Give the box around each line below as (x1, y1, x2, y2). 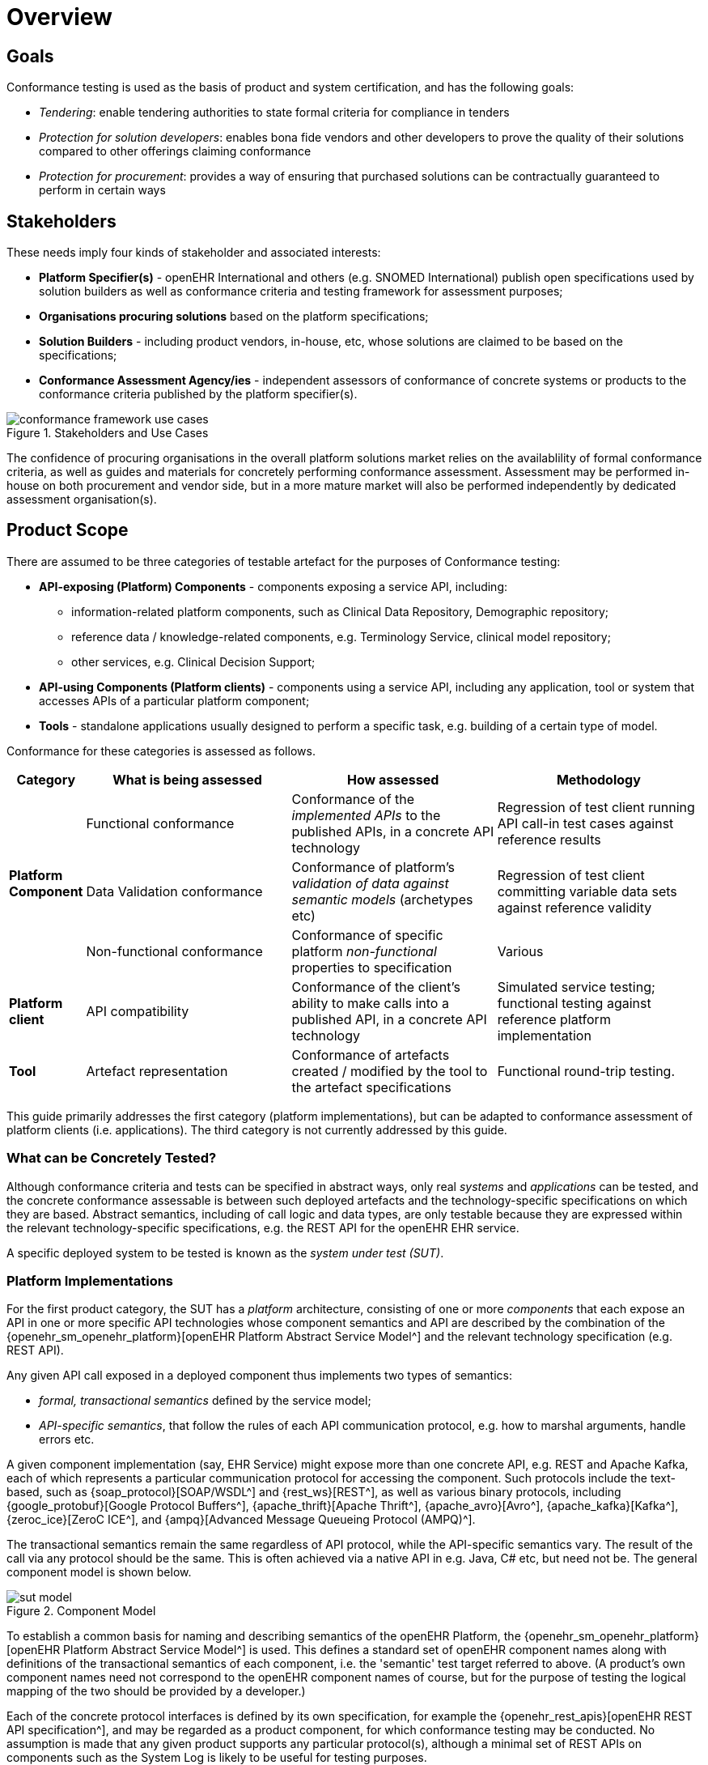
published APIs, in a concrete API (291, 823, 494, 840)
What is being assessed (112, 771, 262, 788)
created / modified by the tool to (291, 1062, 488, 1079)
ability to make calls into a (291, 994, 449, 1011)
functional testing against (497, 994, 651, 1011)
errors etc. (39, 1432, 95, 1447)
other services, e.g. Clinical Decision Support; (71, 654, 316, 669)
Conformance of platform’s (291, 858, 456, 875)
